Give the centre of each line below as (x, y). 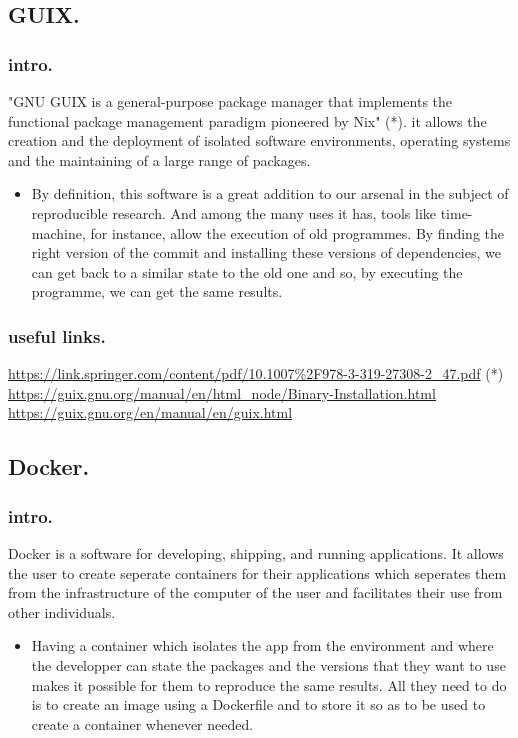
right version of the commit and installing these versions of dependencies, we (266, 252)
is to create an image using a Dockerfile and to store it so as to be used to (258, 704)
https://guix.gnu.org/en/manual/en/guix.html (150, 412)
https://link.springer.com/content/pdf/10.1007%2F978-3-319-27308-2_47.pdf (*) (256, 373)
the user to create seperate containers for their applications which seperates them (257, 572)
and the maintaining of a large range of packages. (159, 159)
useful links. (57, 335)
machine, (58, 232)
